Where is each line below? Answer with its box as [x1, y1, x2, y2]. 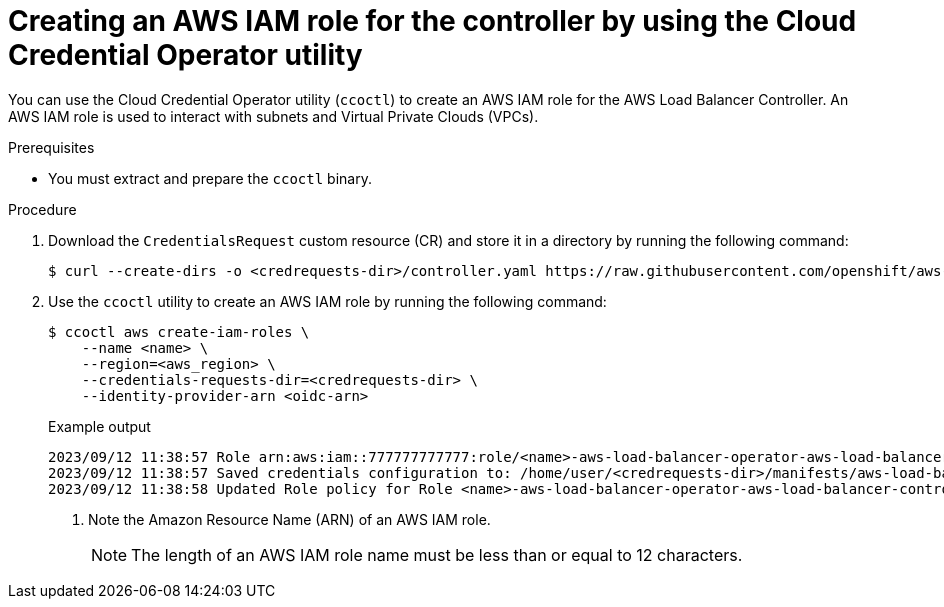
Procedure [8, 200, 77, 218]
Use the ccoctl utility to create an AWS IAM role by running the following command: [48, 292, 607, 310]
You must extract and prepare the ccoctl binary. [48, 169, 372, 187]
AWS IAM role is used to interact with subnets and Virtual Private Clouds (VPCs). [8, 107, 539, 125]
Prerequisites [8, 138, 95, 156]
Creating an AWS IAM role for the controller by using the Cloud [8, 4, 857, 38]
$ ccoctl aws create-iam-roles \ [48, 323, 310, 340]
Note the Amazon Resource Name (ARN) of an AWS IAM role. [88, 510, 491, 528]
